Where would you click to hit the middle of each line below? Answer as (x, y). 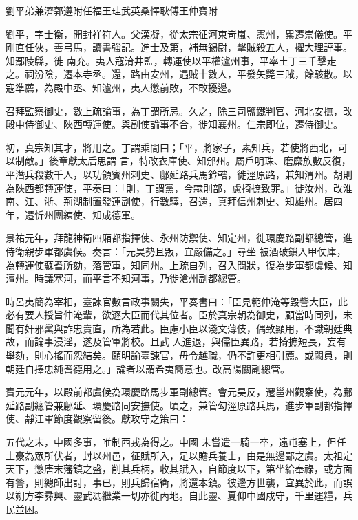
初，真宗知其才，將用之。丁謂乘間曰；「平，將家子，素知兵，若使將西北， (172, 147)
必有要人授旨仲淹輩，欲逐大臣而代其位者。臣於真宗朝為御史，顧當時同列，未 (179, 315)
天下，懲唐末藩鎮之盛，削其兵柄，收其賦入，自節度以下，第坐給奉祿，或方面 (179, 469)
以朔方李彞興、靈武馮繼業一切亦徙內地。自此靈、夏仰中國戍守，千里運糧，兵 (179, 496)
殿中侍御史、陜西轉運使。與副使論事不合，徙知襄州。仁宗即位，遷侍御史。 (174, 124)
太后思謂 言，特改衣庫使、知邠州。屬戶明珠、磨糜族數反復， (214, 161)
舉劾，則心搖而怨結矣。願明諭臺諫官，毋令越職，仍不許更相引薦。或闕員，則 (179, 355)
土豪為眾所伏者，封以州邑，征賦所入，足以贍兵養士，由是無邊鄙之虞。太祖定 (179, 455)
